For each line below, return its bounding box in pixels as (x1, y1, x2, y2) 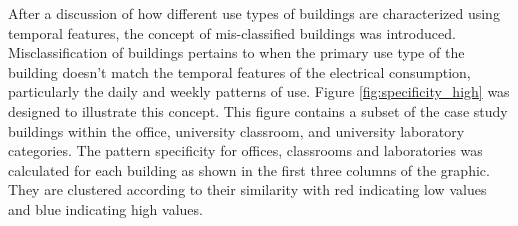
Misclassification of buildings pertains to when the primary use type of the (8, 42, 465, 63)
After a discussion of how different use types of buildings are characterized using (8, 3, 500, 23)
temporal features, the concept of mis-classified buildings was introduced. (8, 22, 456, 43)
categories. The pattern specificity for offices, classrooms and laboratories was (8, 140, 483, 161)
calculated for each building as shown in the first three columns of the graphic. (8, 159, 490, 180)
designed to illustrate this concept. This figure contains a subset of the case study (8, 100, 508, 121)
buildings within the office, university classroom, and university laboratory (8, 120, 465, 141)
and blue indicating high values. (8, 198, 203, 219)
